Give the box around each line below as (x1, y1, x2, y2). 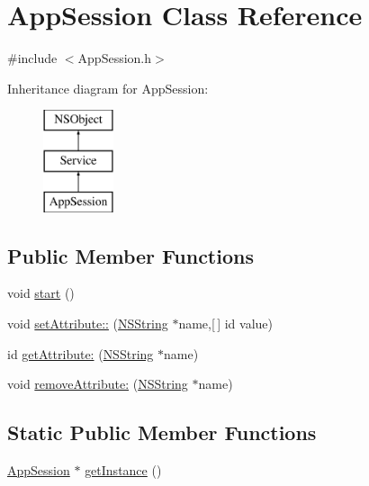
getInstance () (85, 461, 162, 480)
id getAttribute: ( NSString (7, 344, 154, 363)
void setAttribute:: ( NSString (7, 314, 168, 333)
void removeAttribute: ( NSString (7, 374, 188, 393)
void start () (7, 283, 75, 302)
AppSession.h (77, 49, 152, 67)
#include (7, 49, 58, 67)
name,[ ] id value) (178, 314, 274, 333)
